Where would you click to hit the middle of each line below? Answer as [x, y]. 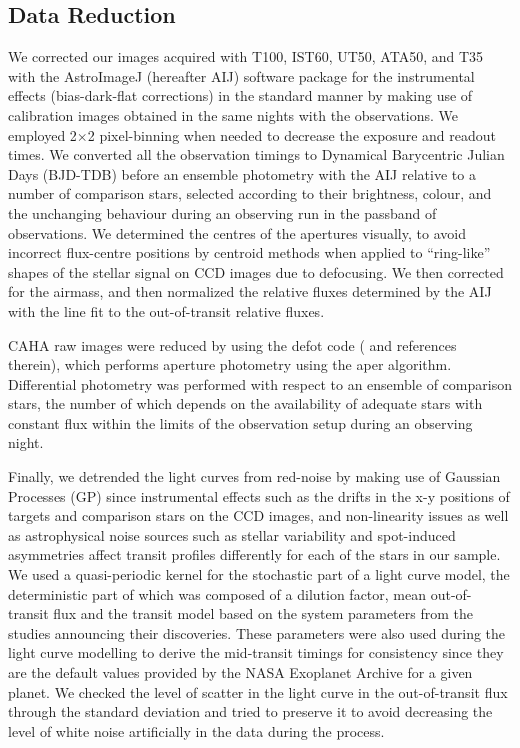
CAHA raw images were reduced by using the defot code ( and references [232, 344]
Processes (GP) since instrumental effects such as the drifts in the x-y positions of [259, 495]
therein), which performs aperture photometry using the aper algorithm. [230, 364]
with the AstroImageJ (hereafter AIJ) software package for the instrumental [241, 75]
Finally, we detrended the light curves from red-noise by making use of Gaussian [254, 476]
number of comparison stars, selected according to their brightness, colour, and [250, 193]
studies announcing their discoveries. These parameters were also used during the [257, 632]
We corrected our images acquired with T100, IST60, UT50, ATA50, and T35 [246, 56]
